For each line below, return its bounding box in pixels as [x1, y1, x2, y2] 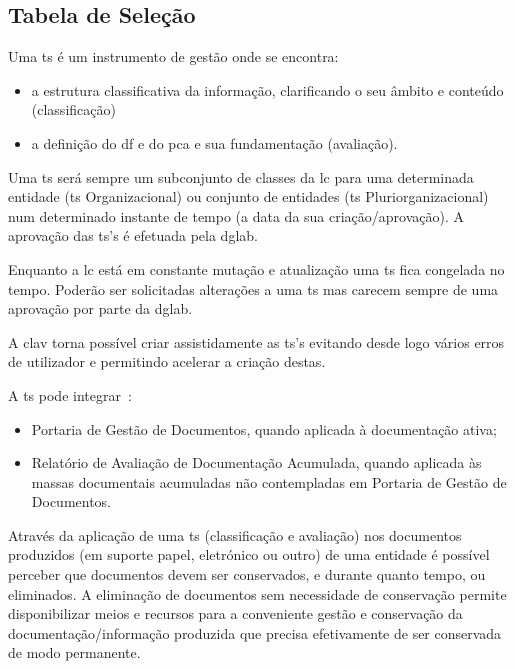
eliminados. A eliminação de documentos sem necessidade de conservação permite [8, 583, 507, 604]
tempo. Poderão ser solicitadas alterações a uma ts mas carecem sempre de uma [8, 278, 499, 299]
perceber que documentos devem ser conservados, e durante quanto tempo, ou [8, 564, 486, 585]
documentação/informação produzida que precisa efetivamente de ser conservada [8, 622, 502, 643]
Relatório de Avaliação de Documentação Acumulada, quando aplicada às [31, 452, 482, 473]
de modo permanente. [8, 642, 141, 663]
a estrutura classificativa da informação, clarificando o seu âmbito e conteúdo [31, 79, 504, 100]
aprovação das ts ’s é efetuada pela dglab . [8, 225, 258, 246]
